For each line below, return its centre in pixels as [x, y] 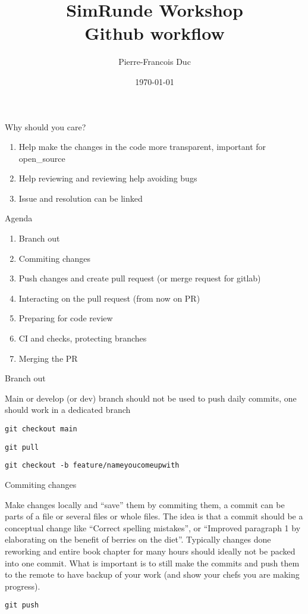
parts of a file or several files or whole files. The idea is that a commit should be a [154, 516]
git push [22, 605]
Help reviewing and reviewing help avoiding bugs [108, 178]
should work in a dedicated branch [68, 410]
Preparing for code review [66, 318]
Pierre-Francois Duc [155, 62]
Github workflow [155, 33]
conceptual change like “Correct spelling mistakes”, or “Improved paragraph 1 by [153, 527]
